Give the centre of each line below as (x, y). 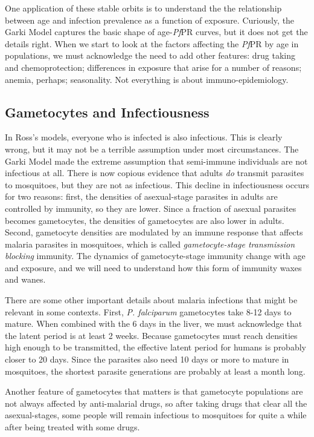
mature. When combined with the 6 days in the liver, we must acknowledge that (154, 324)
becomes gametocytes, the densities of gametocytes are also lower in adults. (145, 220)
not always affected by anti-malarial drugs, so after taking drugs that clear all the (156, 403)
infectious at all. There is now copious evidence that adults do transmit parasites (155, 173)
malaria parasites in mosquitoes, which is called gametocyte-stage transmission (150, 244)
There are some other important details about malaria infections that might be (151, 300)
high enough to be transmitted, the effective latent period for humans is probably (155, 347)
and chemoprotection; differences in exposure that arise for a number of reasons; (153, 67)
